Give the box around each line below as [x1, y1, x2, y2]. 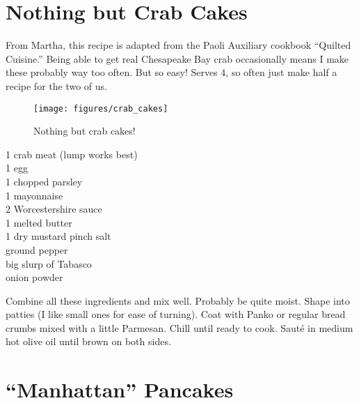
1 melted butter [6, 215, 72, 229]
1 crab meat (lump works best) [6, 146, 138, 161]
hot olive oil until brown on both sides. [6, 334, 171, 349]
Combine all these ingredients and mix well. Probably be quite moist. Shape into [6, 293, 350, 307]
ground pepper [6, 242, 68, 257]
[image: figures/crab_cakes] [33, 103, 168, 114]
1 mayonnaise [6, 188, 63, 202]
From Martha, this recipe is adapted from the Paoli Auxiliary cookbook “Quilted [6, 38, 351, 52]
